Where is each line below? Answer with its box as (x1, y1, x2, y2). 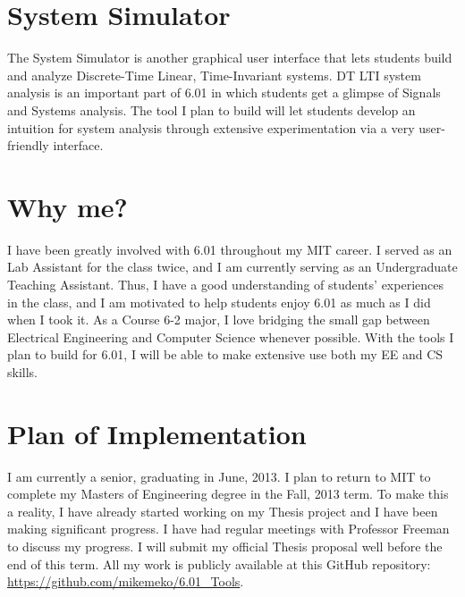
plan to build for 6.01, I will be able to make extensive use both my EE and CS (7, 345, 444, 364)
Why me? (7, 188, 128, 224)
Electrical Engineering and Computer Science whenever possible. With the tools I (7, 327, 454, 346)
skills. (7, 362, 38, 381)
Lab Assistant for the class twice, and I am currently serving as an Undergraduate (7, 257, 458, 276)
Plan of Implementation (7, 415, 307, 451)
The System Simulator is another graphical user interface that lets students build (7, 48, 452, 67)
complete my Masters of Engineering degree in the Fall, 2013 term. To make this (7, 484, 449, 503)
